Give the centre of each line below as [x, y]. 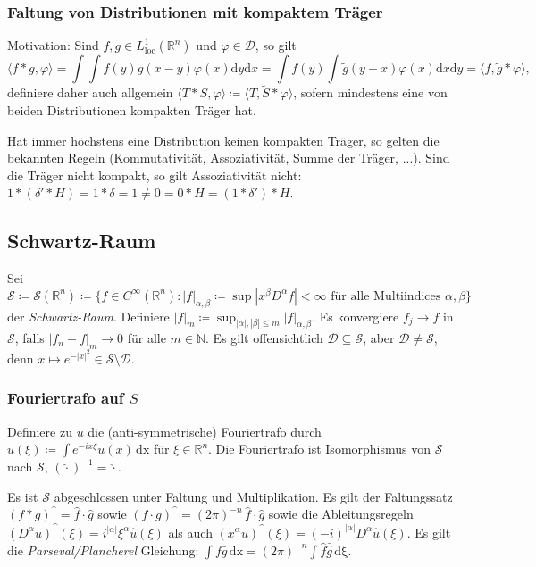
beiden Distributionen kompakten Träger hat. [132, 110]
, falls [29, 338]
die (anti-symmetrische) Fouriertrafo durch [205, 431]
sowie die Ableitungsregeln [341, 514]
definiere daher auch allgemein [90, 92]
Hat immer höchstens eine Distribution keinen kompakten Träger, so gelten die [223, 140]
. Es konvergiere [356, 316]
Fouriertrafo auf [66, 398]
